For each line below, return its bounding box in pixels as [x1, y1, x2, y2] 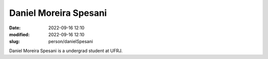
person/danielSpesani [48, 39, 93, 45]
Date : [9, 25, 21, 31]
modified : [9, 31, 30, 37]
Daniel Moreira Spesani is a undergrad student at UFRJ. [9, 48, 123, 54]
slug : [9, 39, 20, 45]
